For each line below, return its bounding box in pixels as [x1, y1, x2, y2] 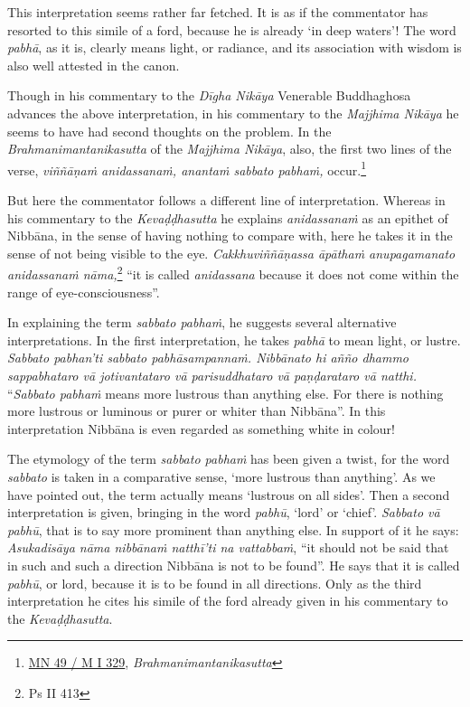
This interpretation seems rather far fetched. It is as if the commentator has [7, 3, 428, 21]
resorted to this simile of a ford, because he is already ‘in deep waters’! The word [7, 20, 456, 39]
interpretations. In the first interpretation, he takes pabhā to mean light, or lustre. [7, 330, 461, 349]
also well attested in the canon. [7, 55, 180, 74]
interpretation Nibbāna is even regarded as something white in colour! [7, 419, 396, 438]
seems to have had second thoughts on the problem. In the [7, 121, 332, 140]
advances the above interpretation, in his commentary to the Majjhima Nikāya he [7, 103, 459, 122]
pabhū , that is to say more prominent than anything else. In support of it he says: [7, 520, 459, 539]
